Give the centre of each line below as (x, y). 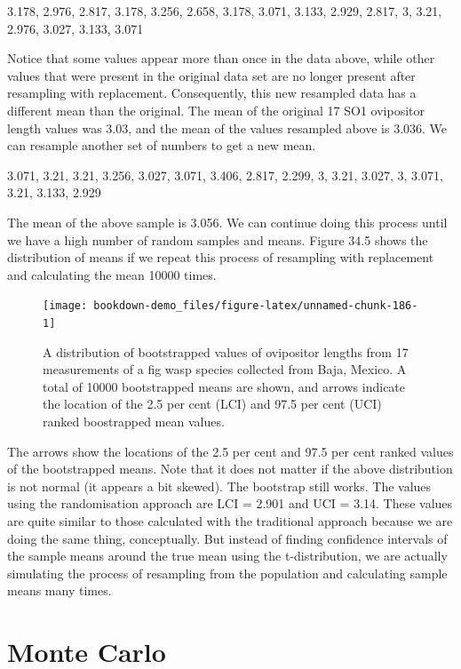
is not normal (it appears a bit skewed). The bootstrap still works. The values (219, 486)
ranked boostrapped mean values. (134, 421)
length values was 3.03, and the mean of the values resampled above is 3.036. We (227, 127)
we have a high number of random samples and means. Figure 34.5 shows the (218, 239)
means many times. (60, 590)
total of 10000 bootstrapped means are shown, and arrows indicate (224, 386)
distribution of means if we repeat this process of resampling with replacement (221, 257)
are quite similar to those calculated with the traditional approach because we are (230, 520)
